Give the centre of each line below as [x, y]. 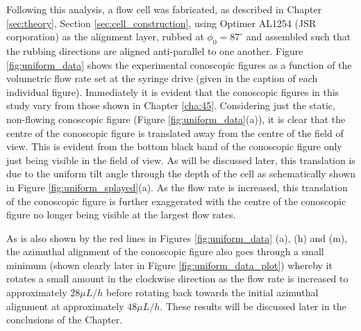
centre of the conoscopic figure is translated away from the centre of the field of [175, 132]
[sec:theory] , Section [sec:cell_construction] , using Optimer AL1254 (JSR [161, 23]
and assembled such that [299, 37]
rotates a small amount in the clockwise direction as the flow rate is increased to [177, 278]
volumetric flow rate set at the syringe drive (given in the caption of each [162, 78]
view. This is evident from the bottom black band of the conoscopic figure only [174, 146]
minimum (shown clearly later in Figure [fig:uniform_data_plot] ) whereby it [169, 265]
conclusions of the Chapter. [65, 320]
